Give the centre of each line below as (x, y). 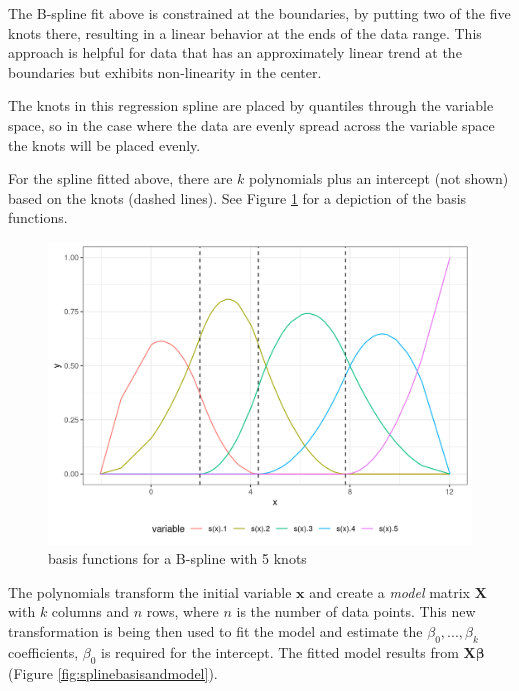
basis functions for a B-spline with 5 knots (177, 558)
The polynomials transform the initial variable (150, 591)
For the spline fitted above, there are (120, 178)
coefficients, (43, 651)
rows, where (182, 611)
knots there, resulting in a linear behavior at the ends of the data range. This (245, 32)
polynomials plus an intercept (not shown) (379, 178)
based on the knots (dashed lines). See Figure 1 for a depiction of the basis (237, 197)
